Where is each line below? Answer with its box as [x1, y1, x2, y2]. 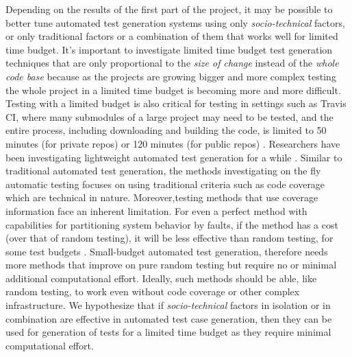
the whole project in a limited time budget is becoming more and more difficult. [5, 82, 341, 97]
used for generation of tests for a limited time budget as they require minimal [5, 325, 331, 339]
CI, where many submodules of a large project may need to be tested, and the [5, 109, 334, 124]
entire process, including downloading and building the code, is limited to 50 [5, 123, 327, 137]
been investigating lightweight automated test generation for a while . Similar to [5, 150, 342, 164]
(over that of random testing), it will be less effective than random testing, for [5, 231, 334, 245]
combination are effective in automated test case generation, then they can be [5, 311, 332, 325]
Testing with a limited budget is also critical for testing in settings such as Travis [5, 96, 347, 111]
